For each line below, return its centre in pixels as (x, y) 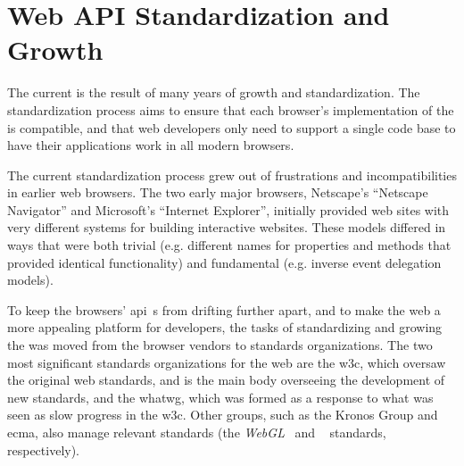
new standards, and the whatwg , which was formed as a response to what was (220, 397)
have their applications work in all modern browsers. (151, 145)
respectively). (44, 449)
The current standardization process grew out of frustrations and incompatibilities (232, 175)
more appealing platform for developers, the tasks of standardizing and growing (225, 327)
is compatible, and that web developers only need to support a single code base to (232, 127)
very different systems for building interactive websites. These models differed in (227, 227)
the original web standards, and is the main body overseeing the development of (226, 380)
